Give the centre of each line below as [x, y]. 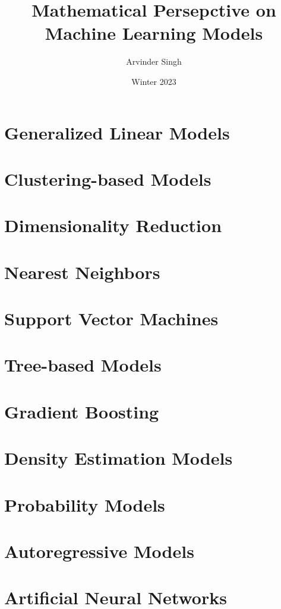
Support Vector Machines [111, 318]
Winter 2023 [154, 81]
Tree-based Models [83, 365]
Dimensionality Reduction [113, 225]
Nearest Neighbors [82, 272]
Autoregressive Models [99, 551]
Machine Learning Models [154, 33]
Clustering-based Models [108, 178]
